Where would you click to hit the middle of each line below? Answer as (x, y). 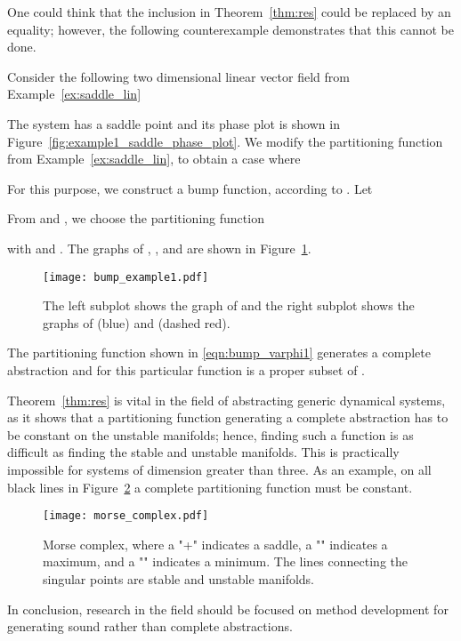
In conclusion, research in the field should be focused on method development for (228, 609)
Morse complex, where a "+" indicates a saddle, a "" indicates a (215, 544)
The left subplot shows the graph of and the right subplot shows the (229, 305)
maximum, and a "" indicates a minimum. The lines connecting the (225, 561)
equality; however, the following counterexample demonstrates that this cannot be (231, 29)
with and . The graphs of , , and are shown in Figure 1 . (159, 248)
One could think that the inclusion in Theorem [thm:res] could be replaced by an (229, 12)
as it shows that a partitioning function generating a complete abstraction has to (228, 417)
